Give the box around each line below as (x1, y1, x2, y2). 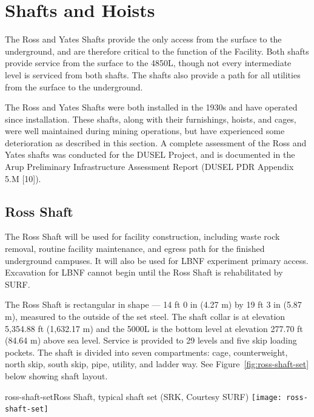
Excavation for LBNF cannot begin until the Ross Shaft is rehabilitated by (5, 266, 283, 279)
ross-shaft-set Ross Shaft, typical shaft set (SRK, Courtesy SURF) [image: (5, 390, 282, 402)
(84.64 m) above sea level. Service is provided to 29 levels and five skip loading (5, 334, 297, 347)
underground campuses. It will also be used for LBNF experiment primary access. (5, 254, 309, 266)
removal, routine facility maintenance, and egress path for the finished (5, 242, 265, 255)
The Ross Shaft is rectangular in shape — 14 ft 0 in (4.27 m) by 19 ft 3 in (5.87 (5, 298, 302, 311)
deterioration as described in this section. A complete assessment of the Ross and (5, 136, 307, 149)
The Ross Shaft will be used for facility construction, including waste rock (5, 230, 280, 243)
